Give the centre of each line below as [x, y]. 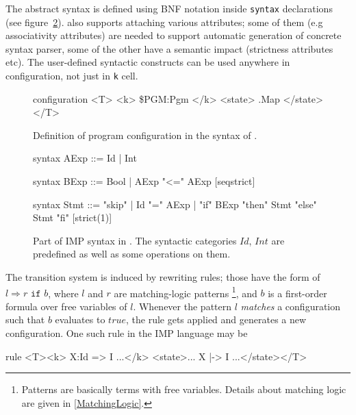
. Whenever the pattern [182, 306]
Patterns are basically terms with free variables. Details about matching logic [184, 389]
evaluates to [80, 319]
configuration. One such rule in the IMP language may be [127, 333]
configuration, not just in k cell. [72, 76]
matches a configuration [291, 306]
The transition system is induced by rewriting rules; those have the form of [163, 277]
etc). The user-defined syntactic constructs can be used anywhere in [148, 62]
